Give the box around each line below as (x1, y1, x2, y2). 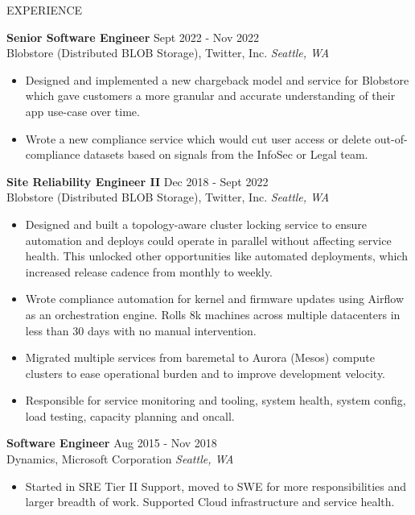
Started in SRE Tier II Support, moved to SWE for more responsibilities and (25, 477, 407, 494)
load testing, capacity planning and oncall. (25, 407, 235, 424)
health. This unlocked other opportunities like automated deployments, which (25, 247, 408, 264)
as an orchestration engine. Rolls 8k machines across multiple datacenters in (25, 305, 401, 322)
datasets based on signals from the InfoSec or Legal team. (84, 146, 368, 163)
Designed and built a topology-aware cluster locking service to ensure (25, 215, 367, 232)
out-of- (374, 130, 408, 147)
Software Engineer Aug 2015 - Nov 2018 (6, 434, 217, 451)
